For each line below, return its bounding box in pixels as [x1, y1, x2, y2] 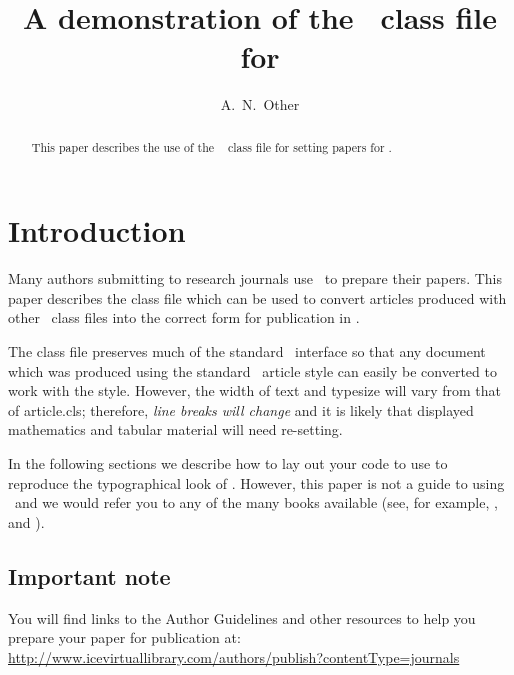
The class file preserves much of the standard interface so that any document [8, 341, 486, 362]
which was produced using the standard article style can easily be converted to [8, 360, 497, 381]
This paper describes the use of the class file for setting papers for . [31, 138, 392, 155]
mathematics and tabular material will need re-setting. [8, 419, 343, 440]
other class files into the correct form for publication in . [8, 307, 360, 328]
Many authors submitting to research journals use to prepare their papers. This [8, 268, 502, 289]
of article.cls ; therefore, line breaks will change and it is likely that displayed [8, 399, 474, 420]
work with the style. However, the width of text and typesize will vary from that [8, 380, 502, 401]
